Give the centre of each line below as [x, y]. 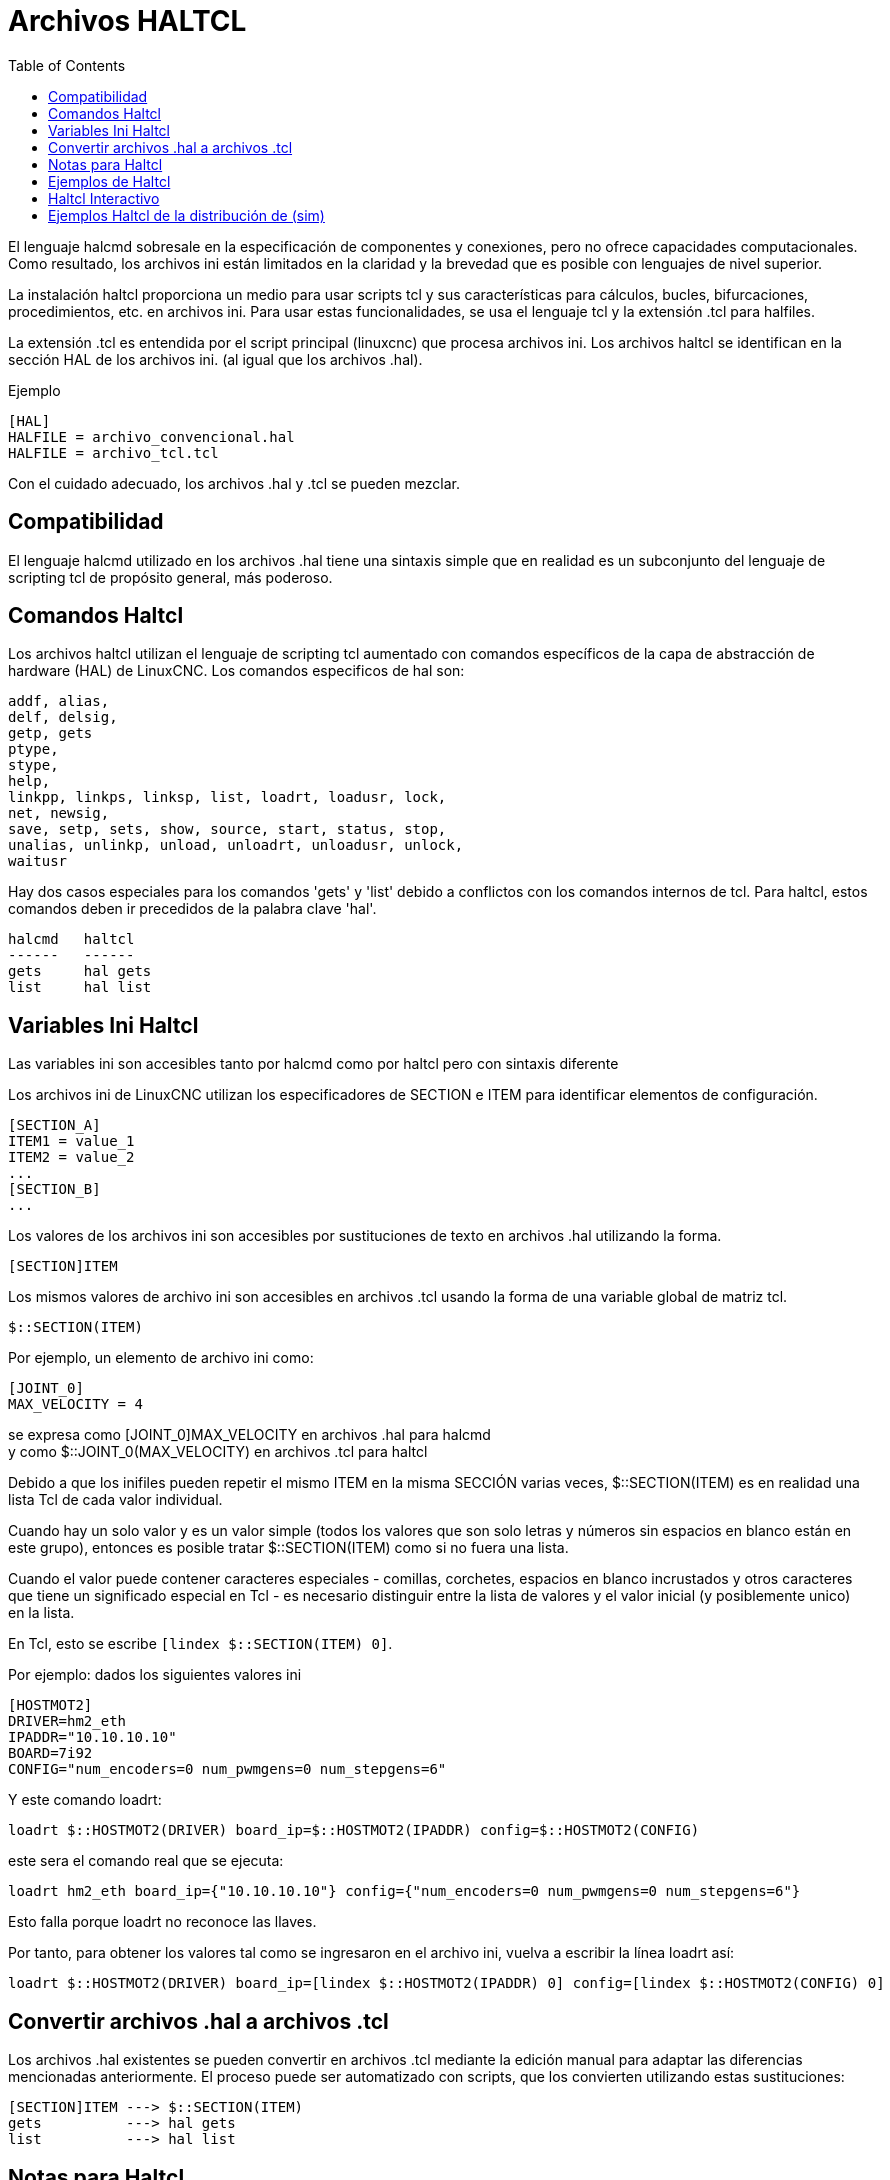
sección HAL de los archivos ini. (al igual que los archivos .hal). [215, 359]
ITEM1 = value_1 [71, 1141]
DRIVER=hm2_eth [67, 1721]
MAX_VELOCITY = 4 [75, 1404]
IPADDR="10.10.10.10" [92, 1737]
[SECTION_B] [54, 1189]
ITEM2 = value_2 [71, 1157]
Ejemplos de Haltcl [109, 181]
